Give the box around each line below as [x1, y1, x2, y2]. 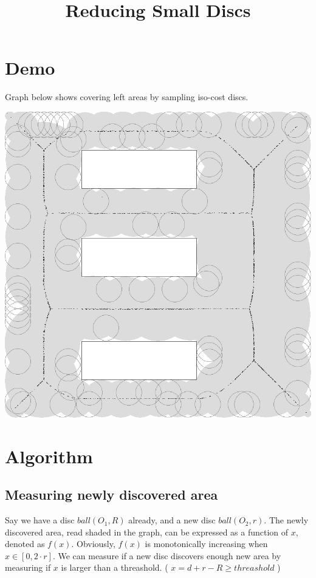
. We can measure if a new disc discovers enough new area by [52, 549, 281, 562]
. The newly [264, 514, 309, 526]
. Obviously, [71, 537, 115, 550]
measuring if [5, 561, 51, 574]
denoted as [5, 537, 45, 550]
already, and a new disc [128, 514, 216, 526]
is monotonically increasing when [145, 537, 268, 550]
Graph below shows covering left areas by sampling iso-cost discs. [5, 90, 249, 103]
